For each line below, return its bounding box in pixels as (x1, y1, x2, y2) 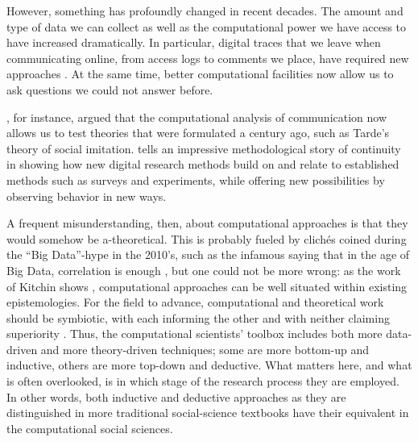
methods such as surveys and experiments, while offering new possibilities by (6, 171, 385, 188)
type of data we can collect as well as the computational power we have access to (6, 18, 407, 35)
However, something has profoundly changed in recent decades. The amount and (6, 2, 404, 19)
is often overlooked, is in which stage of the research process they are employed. (6, 373, 399, 390)
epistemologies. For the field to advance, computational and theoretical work (6, 294, 384, 311)
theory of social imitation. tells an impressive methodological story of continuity (6, 140, 401, 156)
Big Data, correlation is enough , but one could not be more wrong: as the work (6, 261, 401, 278)
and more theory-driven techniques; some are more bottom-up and (40, 340, 369, 357)
